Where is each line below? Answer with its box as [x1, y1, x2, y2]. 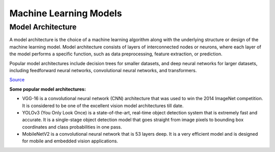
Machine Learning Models [9, 8, 122, 19]
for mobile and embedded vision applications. [22, 138, 118, 144]
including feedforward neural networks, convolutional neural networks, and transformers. [9, 67, 197, 73]
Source [9, 77, 25, 83]
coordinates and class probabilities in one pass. [22, 124, 122, 130]
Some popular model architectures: [9, 86, 86, 92]
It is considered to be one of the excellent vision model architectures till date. [22, 102, 184, 109]
